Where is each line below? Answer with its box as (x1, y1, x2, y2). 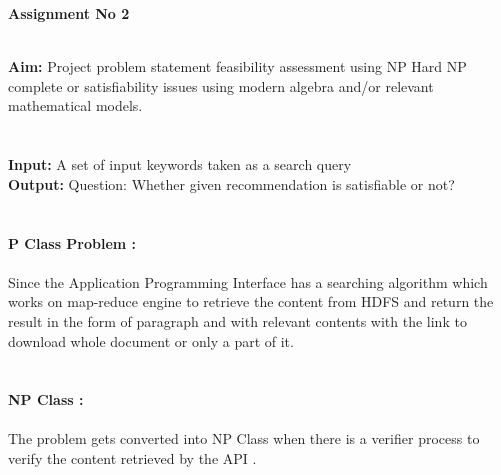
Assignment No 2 (8, 3, 130, 23)
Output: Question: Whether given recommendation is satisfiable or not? (8, 173, 455, 194)
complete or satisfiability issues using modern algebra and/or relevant (8, 75, 434, 96)
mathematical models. (8, 95, 143, 116)
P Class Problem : (8, 232, 137, 253)
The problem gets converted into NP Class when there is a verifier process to (8, 428, 480, 449)
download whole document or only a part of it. (8, 330, 294, 351)
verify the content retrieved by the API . (8, 448, 257, 469)
